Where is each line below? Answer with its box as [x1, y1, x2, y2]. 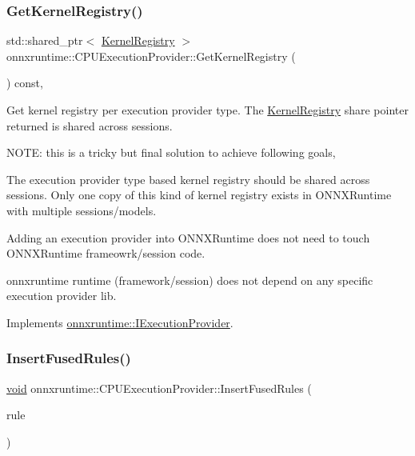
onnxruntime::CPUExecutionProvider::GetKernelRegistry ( [6, 47, 296, 64]
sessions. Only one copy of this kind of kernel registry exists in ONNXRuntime [6, 186, 392, 203]
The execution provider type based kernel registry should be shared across [6, 170, 370, 187]
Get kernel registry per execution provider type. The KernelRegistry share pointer [6, 102, 409, 118]
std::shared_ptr [6, 32, 83, 49]
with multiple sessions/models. [6, 202, 157, 218]
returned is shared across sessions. [6, 117, 173, 134]
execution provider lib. [6, 287, 117, 304]
